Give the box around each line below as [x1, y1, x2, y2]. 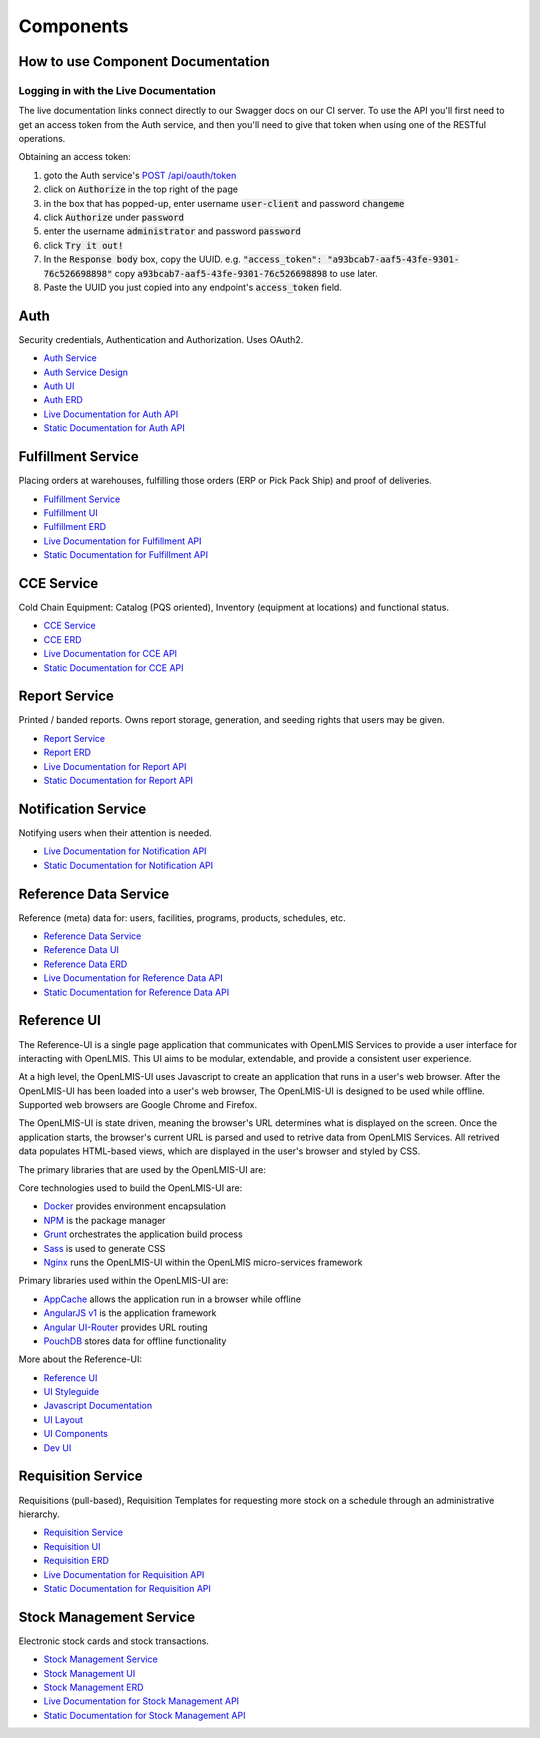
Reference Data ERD [43, 958, 128, 970]
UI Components [43, 1428, 109, 1440]
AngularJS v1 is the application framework [43, 1307, 217, 1319]
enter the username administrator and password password [43, 225, 302, 237]
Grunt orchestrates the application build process [43, 1228, 244, 1240]
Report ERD [43, 746, 92, 759]
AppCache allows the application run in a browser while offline [43, 1293, 302, 1305]
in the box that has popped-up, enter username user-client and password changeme [43, 197, 405, 209]
